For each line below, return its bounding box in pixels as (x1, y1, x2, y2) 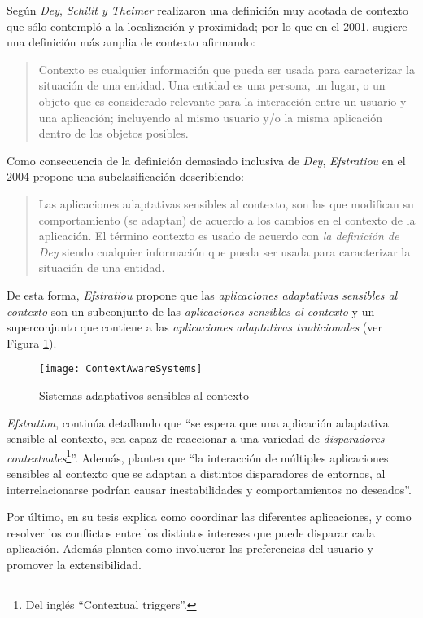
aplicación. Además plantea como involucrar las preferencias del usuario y (7, 540, 373, 557)
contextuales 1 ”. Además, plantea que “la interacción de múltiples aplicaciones (7, 446, 389, 466)
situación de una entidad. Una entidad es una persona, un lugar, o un (38, 77, 386, 94)
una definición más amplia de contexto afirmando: (7, 33, 255, 50)
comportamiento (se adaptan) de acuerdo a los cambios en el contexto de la (38, 211, 416, 228)
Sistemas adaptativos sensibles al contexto (39, 386, 249, 403)
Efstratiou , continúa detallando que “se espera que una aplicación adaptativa (7, 414, 389, 431)
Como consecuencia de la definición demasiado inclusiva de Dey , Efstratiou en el (7, 151, 406, 169)
